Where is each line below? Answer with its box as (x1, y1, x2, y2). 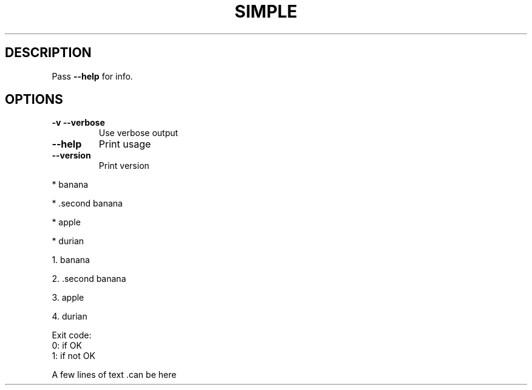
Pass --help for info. (52, 70, 133, 81)
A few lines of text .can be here (52, 369, 177, 380)
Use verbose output (98, 128, 179, 139)
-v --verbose (52, 117, 105, 128)
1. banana (52, 255, 90, 265)
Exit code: (52, 330, 92, 341)
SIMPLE (234, 1, 298, 22)
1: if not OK (52, 351, 95, 361)
